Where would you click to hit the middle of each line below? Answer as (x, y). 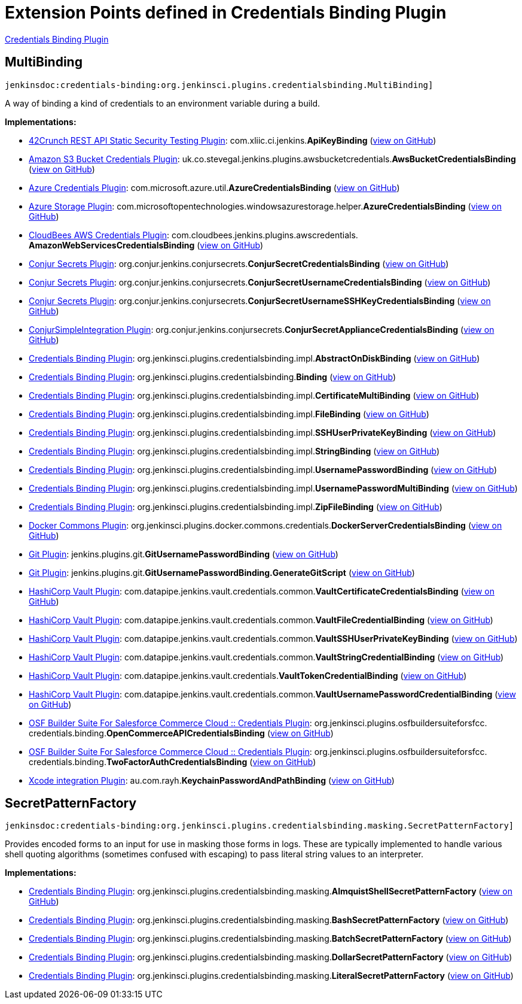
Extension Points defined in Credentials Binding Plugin (226, 13)
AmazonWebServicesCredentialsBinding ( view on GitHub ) (146, 245)
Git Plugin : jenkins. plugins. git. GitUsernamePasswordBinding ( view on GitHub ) (184, 554)
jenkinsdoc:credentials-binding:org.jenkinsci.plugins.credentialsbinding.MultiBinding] (219, 85)
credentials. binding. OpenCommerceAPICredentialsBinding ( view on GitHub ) (181, 733)
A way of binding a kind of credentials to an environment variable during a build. (163, 103)
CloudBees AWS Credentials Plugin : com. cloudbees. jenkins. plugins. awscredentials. (193, 235)
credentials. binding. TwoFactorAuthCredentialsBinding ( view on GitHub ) (173, 762)
